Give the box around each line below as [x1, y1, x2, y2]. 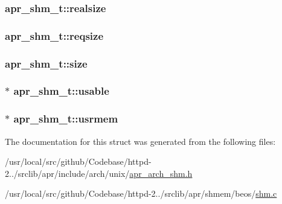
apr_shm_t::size [5, 56, 88, 71]
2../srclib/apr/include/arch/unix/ [5, 167, 130, 179]
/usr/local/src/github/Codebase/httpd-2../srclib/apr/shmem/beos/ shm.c [5, 187, 277, 200]
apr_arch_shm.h [129, 167, 193, 179]
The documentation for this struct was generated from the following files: [5, 135, 276, 147]
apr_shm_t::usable [13, 83, 109, 98]
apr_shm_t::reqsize [5, 28, 104, 43]
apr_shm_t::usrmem [13, 111, 118, 126]
